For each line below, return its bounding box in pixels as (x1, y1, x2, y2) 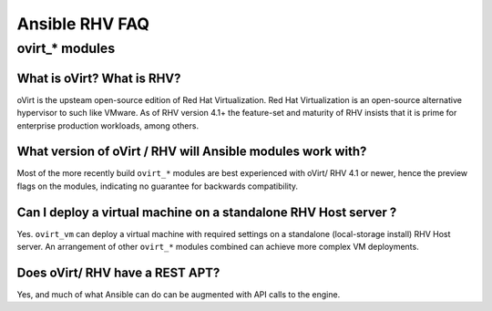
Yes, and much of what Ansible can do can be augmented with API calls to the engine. (16, 289, 341, 300)
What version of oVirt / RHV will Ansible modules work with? (16, 144, 367, 160)
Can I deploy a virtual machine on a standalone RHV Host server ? (16, 204, 397, 220)
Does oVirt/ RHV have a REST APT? (16, 264, 220, 280)
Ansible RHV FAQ (16, 14, 150, 34)
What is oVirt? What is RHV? (16, 70, 181, 86)
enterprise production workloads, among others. (16, 119, 200, 131)
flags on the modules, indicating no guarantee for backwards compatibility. (16, 181, 299, 192)
